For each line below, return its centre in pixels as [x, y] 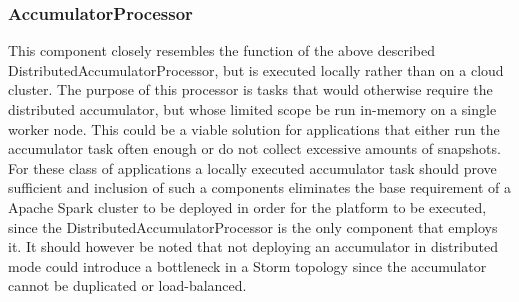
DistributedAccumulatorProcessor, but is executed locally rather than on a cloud [256, 69]
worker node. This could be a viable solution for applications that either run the [254, 128]
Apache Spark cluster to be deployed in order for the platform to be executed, [247, 206]
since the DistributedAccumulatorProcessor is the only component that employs [253, 226]
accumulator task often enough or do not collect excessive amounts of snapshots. [254, 148]
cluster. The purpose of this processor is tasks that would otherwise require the [250, 89]
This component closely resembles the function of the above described [222, 50]
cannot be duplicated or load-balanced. [127, 285]
